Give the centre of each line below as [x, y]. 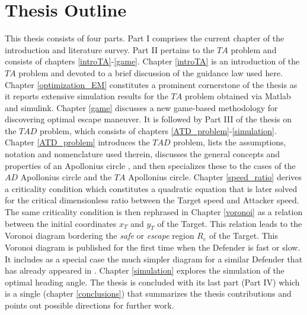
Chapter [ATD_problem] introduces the [77, 142]
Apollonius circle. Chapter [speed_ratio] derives [215, 177]
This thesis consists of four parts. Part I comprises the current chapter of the [145, 38]
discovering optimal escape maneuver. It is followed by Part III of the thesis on [148, 119]
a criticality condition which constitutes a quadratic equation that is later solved [151, 188]
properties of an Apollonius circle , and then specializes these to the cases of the [150, 165]
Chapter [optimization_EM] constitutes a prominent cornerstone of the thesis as [151, 84]
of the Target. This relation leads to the [230, 223]
